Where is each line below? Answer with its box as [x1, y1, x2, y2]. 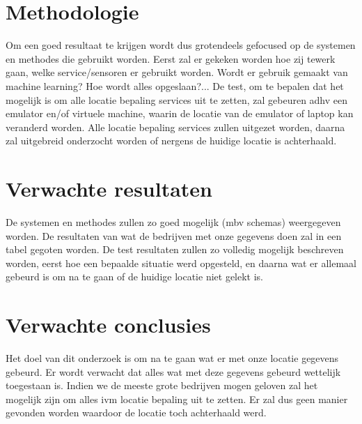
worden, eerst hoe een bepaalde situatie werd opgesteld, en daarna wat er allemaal [6, 255, 356, 270]
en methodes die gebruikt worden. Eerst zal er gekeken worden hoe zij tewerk [6, 51, 336, 66]
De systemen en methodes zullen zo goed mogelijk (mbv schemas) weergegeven [6, 215, 341, 229]
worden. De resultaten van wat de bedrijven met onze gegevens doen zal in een [6, 228, 342, 243]
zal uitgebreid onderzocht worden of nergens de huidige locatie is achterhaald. [6, 133, 337, 148]
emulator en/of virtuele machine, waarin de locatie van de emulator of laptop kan [6, 106, 354, 121]
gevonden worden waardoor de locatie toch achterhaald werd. [6, 405, 267, 420]
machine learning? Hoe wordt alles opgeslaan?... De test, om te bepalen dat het [6, 78, 344, 93]
